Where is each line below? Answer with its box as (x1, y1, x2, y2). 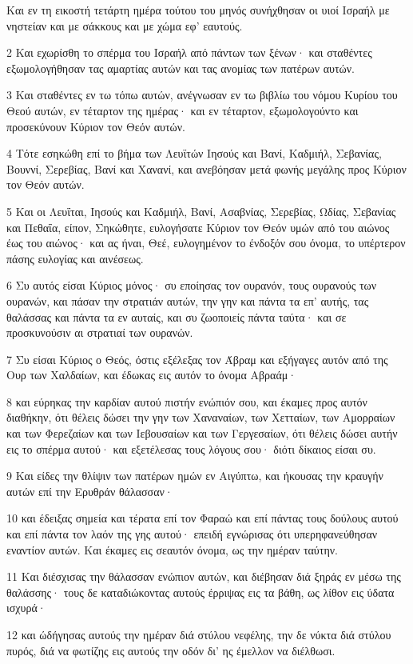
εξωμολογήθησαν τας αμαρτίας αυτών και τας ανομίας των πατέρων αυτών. (6, 59, 355, 76)
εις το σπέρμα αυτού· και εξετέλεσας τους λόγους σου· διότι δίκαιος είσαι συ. (6, 440, 376, 457)
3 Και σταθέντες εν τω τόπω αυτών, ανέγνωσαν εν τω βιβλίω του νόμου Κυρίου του (6, 86, 398, 103)
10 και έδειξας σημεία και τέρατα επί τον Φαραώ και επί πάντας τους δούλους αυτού (6, 510, 399, 526)
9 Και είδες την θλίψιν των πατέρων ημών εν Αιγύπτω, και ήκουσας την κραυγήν (6, 467, 383, 484)
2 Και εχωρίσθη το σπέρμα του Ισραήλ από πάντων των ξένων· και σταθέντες (6, 44, 372, 61)
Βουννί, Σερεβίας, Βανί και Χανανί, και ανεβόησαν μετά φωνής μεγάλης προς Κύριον (6, 160, 407, 177)
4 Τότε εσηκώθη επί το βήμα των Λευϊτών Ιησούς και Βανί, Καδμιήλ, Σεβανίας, (6, 145, 382, 162)
